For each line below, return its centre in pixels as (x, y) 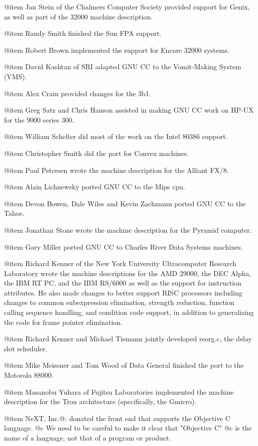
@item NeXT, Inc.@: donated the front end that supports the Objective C (117, 418)
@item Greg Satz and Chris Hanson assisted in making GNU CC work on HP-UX (129, 110)
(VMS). (15, 76)
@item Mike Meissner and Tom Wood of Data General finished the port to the (124, 365)
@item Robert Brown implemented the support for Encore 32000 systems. (117, 50)
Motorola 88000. (29, 375)
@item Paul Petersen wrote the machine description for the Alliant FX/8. (117, 170)
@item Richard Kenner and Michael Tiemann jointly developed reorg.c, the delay (128, 339)
